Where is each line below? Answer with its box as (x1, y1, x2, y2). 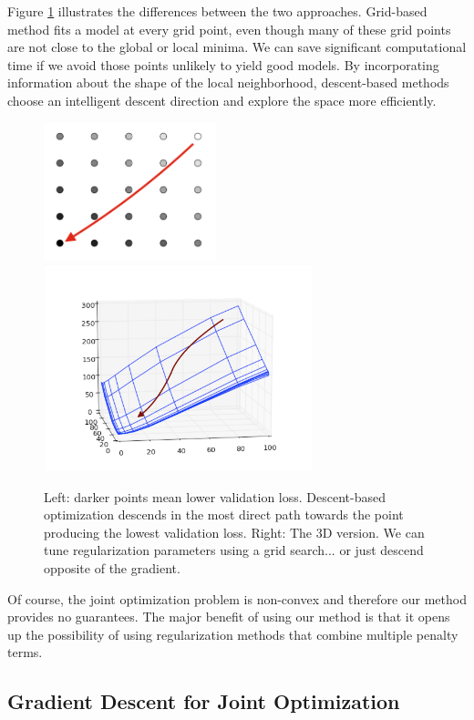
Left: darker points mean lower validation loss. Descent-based (44, 487, 386, 506)
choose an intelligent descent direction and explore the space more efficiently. (7, 90, 437, 109)
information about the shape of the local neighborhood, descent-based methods (7, 73, 449, 92)
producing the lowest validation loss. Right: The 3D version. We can (44, 522, 425, 541)
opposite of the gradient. (44, 559, 180, 578)
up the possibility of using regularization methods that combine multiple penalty (7, 624, 459, 643)
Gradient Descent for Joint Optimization (7, 687, 400, 715)
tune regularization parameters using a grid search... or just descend (44, 540, 424, 560)
